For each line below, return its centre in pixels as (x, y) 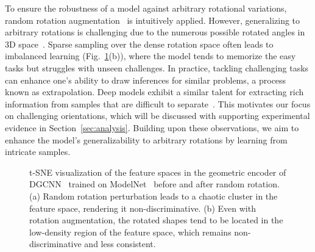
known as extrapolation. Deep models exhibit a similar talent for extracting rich (154, 92)
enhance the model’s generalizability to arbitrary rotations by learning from (146, 139)
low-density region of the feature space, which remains (130, 232)
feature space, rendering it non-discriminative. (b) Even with (143, 208)
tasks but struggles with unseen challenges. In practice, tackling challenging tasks (157, 67)
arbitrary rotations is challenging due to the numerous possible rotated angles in (155, 32)
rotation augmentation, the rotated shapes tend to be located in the (156, 220)
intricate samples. (38, 152)
